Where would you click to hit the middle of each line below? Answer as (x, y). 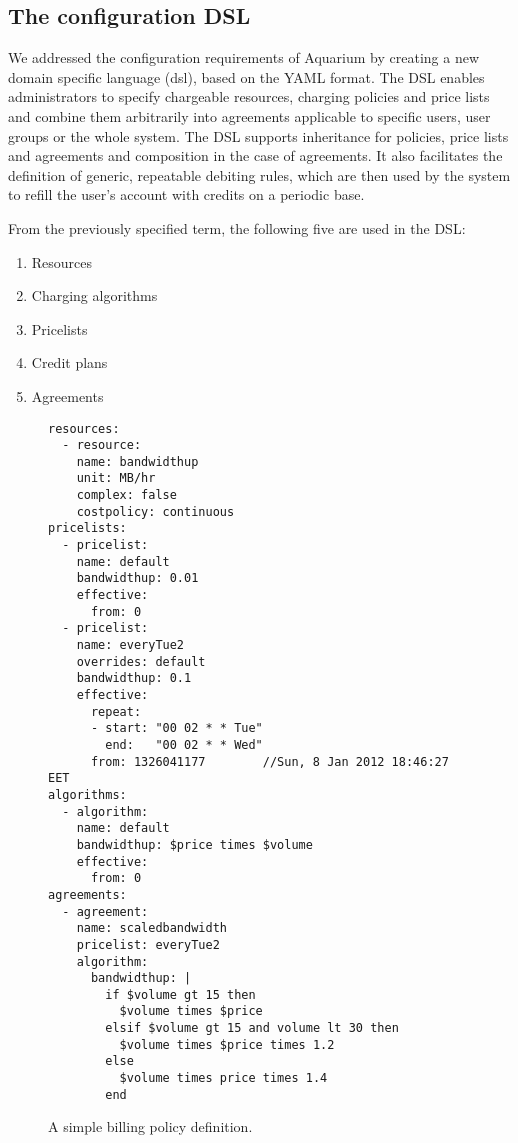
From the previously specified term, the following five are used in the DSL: (237, 227)
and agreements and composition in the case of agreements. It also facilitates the (255, 155)
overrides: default (141, 661)
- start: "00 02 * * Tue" (176, 728)
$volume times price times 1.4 (223, 1078)
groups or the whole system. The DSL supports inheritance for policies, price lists (258, 135)
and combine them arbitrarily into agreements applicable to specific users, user (249, 115)
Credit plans (69, 362)
